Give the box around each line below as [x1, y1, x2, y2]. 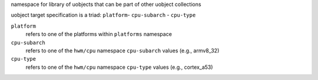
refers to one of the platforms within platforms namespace [25, 31, 172, 38]
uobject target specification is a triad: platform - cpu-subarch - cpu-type [11, 12, 196, 19]
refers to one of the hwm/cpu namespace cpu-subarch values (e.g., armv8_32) [25, 47, 220, 54]
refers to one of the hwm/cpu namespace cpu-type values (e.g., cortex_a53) [25, 64, 213, 71]
